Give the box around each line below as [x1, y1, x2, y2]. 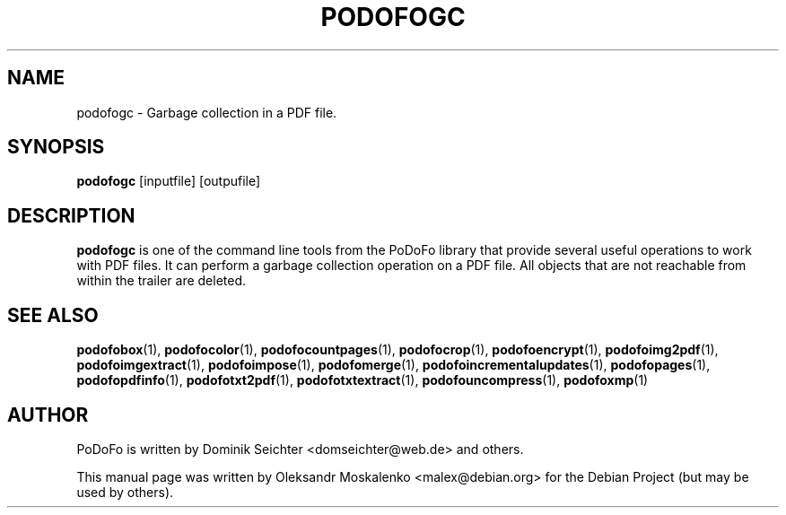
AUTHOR [7, 403, 89, 426]
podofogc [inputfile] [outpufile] [76, 173, 261, 189]
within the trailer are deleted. [76, 273, 247, 289]
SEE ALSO [7, 303, 99, 327]
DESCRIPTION [7, 204, 135, 227]
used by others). [76, 484, 174, 500]
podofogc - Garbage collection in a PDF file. [76, 104, 337, 120]
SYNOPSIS [7, 135, 105, 159]
